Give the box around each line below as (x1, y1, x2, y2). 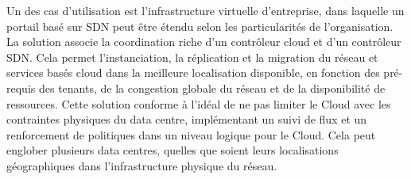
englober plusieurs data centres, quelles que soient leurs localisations (6, 142, 339, 158)
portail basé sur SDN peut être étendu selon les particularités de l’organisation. (6, 17, 394, 34)
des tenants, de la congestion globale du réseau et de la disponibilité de (38, 79, 386, 96)
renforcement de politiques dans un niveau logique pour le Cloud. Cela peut (6, 126, 376, 143)
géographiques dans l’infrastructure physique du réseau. (6, 157, 277, 173)
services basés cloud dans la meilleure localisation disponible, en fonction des (6, 64, 380, 81)
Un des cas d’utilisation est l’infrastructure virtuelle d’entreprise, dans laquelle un (6, 2, 405, 18)
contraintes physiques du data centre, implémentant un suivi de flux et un (6, 111, 367, 128)
